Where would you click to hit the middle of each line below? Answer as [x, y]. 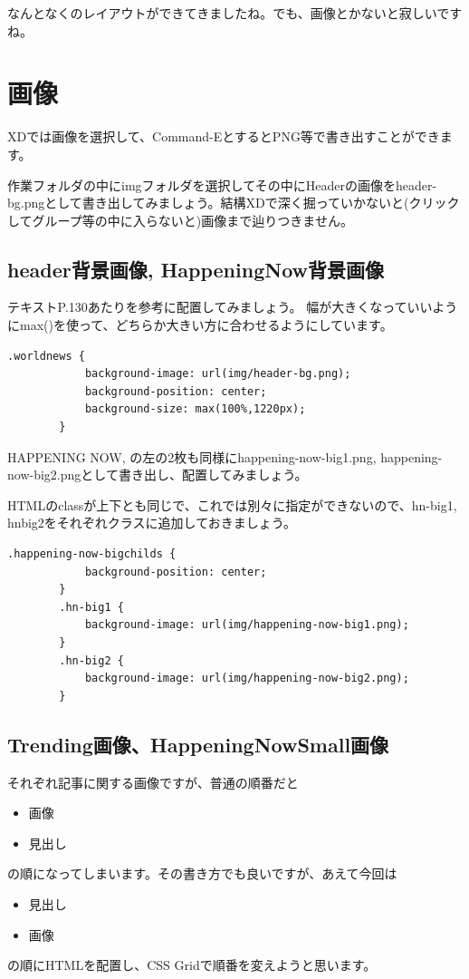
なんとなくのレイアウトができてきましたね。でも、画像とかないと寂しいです [235, 13]
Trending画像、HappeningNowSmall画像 [198, 744]
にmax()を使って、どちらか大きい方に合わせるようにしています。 [200, 325]
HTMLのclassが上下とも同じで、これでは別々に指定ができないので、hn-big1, [232, 504]
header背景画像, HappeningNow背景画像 [196, 269]
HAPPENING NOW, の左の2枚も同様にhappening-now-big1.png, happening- [225, 456]
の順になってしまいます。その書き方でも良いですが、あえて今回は [202, 873]
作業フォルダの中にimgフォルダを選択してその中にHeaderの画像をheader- [222, 184]
